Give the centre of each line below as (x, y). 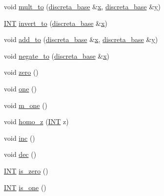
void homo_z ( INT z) (36, 121)
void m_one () (26, 105)
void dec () (20, 154)
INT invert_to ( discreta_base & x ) (56, 23)
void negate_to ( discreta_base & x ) (57, 55)
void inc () (20, 138)
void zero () (21, 72)
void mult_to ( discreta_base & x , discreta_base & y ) (82, 6)
